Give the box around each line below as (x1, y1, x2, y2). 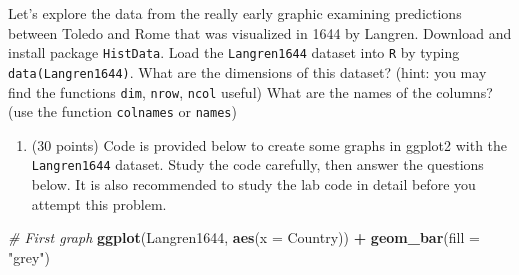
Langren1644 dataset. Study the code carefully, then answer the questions (31, 154, 484, 175)
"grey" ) (8, 246, 51, 267)
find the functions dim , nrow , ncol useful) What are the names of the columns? (8, 81, 493, 102)
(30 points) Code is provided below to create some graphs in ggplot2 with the (31, 134, 508, 155)
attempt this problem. (31, 193, 167, 214)
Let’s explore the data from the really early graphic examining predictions (8, 3, 462, 23)
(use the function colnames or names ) (8, 101, 237, 122)
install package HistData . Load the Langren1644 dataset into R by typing (8, 42, 460, 63)
